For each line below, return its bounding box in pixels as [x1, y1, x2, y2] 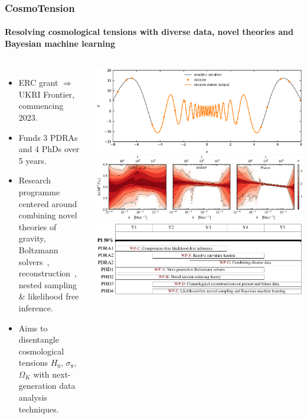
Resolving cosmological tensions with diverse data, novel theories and [5, 25, 293, 38]
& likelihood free [18, 290, 79, 302]
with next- [33, 368, 71, 380]
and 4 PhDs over [18, 143, 80, 155]
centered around [18, 197, 77, 209]
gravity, [18, 232, 46, 244]
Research [18, 174, 51, 186]
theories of [18, 220, 57, 233]
